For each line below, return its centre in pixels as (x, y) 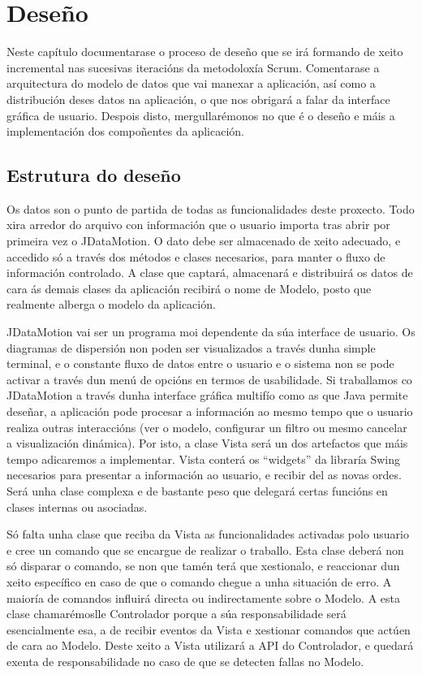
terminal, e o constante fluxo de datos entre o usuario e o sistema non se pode (200, 363)
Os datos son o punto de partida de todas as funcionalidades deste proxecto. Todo (211, 208)
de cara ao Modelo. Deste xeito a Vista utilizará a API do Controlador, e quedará (210, 645)
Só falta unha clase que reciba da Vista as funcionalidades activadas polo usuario (208, 534)
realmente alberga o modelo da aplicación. (111, 304)
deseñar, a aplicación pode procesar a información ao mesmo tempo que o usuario (210, 411)
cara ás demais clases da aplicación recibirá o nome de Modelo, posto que (189, 288)
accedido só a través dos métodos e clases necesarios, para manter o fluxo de (196, 256)
